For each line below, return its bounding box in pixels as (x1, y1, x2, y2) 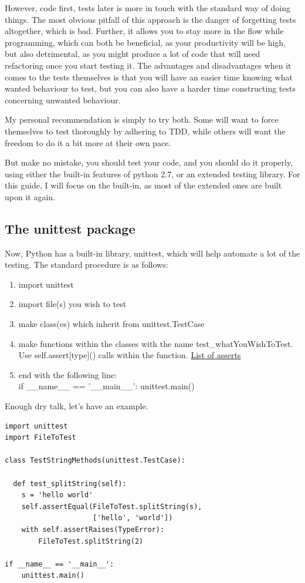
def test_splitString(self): (13, 479, 127, 488)
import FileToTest (5, 433, 76, 442)
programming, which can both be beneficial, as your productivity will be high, (5, 36, 286, 48)
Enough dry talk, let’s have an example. (5, 400, 148, 412)
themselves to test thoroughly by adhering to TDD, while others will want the (5, 124, 286, 137)
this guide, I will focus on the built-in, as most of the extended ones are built (5, 179, 282, 191)
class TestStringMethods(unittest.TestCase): (5, 456, 185, 465)
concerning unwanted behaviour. (5, 93, 121, 106)
